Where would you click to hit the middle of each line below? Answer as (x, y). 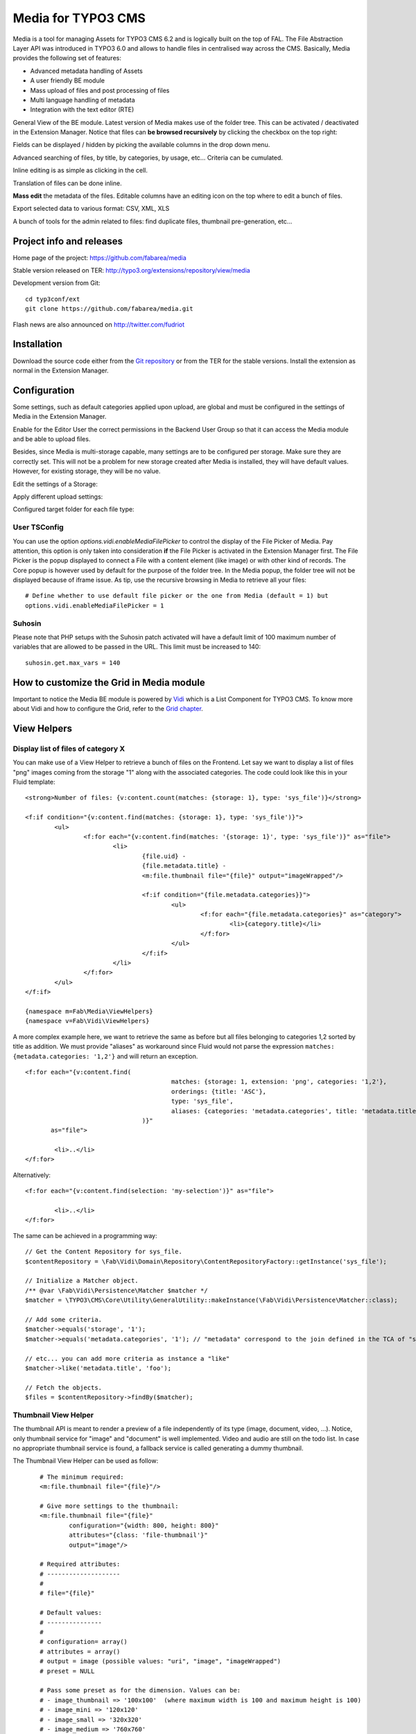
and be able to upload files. (52, 439)
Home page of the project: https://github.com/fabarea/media (99, 257)
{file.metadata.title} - (184, 866)
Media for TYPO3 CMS (79, 18)
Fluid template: (34, 782)
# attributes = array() (80, 1651)
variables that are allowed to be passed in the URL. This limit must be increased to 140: (137, 647)
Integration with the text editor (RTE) (82, 110)
